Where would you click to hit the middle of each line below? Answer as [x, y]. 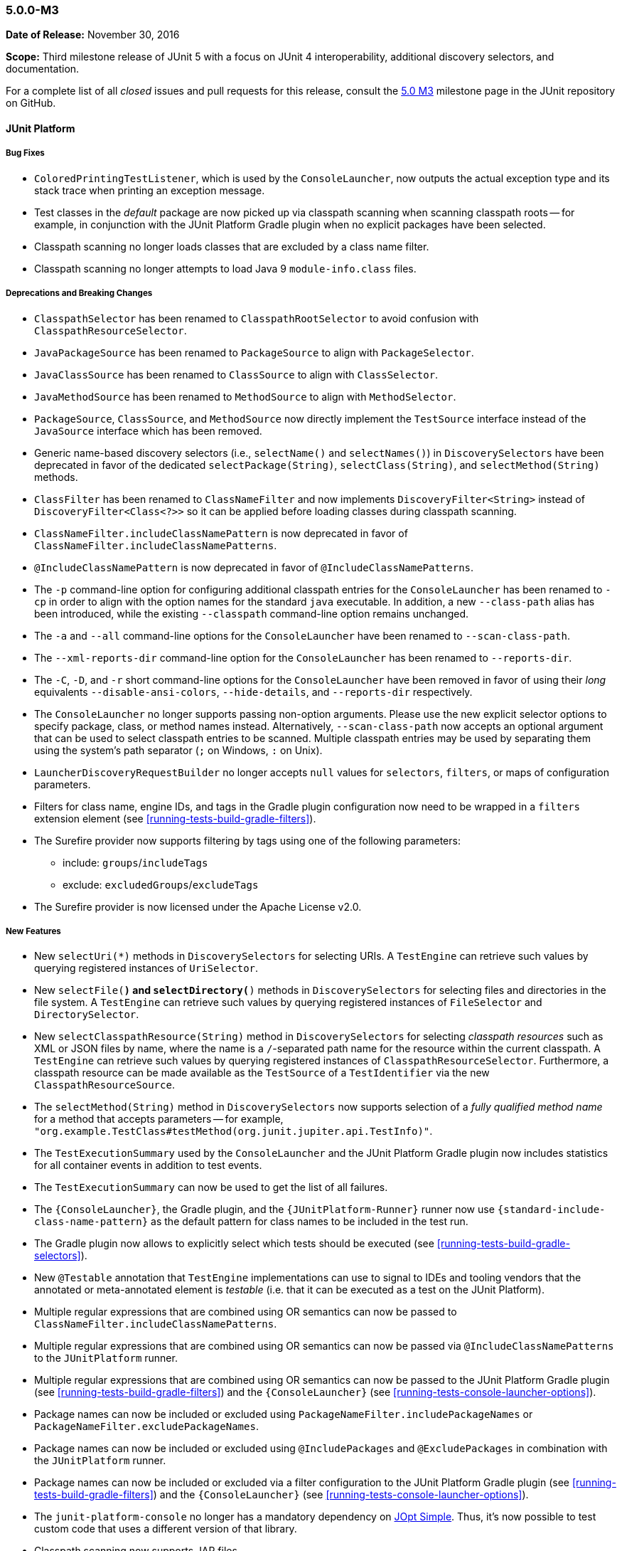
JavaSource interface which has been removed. [148, 430]
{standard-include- [551, 1210]
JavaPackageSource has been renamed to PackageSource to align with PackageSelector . [254, 352]
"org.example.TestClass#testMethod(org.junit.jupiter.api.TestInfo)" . [234, 1131]
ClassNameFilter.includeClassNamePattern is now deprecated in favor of [221, 533]
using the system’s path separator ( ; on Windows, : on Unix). [178, 750]
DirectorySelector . [87, 1015]
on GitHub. [31, 103]
